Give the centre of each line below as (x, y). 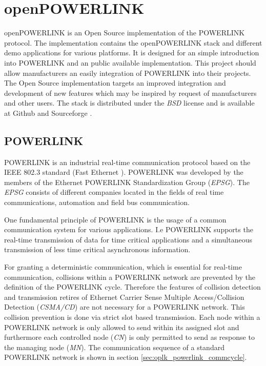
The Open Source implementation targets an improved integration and (115, 83)
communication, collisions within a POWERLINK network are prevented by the (130, 277)
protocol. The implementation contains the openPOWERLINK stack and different (133, 42)
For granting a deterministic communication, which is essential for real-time (123, 267)
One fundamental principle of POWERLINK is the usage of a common (115, 219)
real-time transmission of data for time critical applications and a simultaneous (128, 239)
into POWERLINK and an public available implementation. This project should (130, 62)
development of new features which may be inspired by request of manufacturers (130, 93)
